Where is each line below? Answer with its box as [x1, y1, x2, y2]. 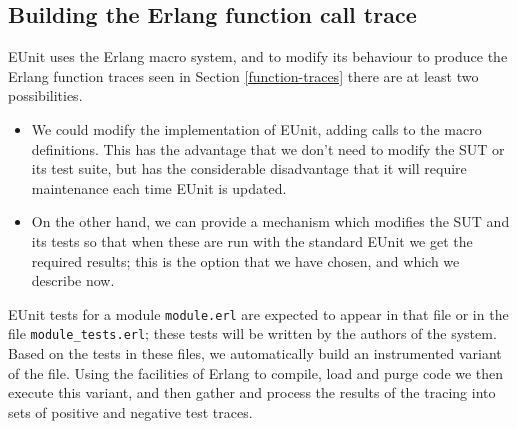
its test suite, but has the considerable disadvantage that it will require [31, 158, 467, 179]
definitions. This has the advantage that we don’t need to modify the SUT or [31, 138, 505, 159]
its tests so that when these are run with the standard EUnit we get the [31, 230, 473, 251]
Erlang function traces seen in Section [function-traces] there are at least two [8, 65, 479, 86]
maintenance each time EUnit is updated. [31, 177, 287, 198]
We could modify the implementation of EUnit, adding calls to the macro [31, 118, 482, 139]
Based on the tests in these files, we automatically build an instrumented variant [8, 343, 502, 364]
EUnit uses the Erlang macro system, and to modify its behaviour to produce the [8, 46, 508, 67]
